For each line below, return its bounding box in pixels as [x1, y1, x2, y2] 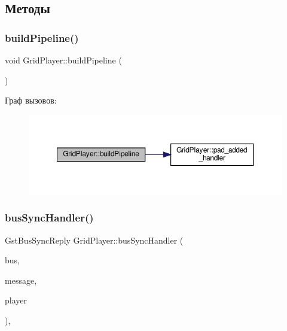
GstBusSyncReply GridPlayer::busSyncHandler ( [5, 233, 184, 246]
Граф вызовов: [5, 94, 57, 107]
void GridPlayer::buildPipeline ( [5, 54, 122, 66]
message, [5, 274, 37, 286]
